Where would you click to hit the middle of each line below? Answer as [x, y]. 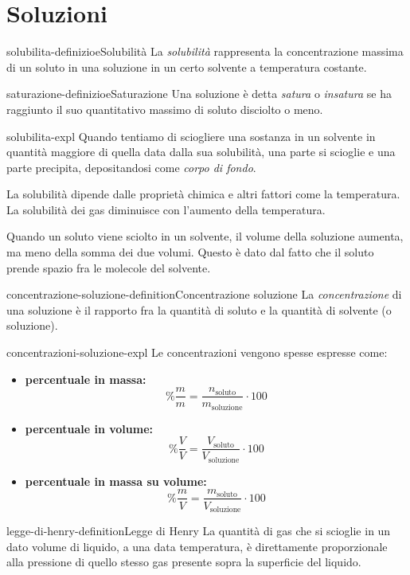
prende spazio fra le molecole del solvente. [109, 267]
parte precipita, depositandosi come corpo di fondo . [131, 167]
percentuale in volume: [89, 428]
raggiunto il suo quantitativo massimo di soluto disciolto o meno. [165, 109]
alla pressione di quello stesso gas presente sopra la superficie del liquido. [184, 562]
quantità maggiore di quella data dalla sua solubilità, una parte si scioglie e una [201, 152]
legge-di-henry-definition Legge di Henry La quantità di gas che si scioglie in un [199, 530]
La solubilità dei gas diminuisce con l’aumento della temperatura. [166, 209]
